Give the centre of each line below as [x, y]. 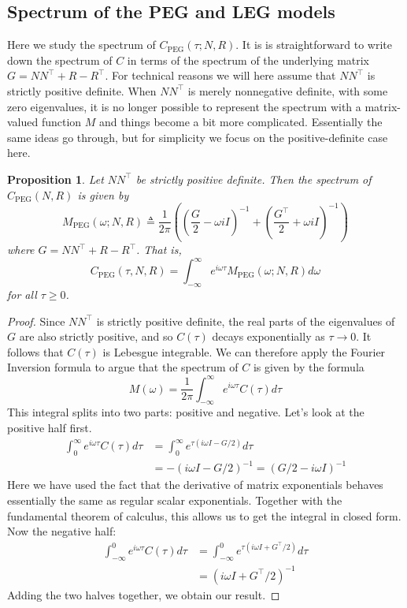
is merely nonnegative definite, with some [288, 90]
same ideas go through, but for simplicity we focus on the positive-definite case [198, 137]
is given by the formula [309, 367]
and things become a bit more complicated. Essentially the [241, 122]
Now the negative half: [62, 531]
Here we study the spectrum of [81, 45]
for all [22, 295]
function [61, 122]
